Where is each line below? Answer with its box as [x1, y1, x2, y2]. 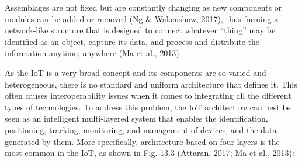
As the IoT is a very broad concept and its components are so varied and [5, 66, 266, 78]
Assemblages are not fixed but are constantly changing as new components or [5, 1, 282, 13]
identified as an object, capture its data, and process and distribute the [5, 35, 260, 47]
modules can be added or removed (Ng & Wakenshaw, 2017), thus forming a [5, 12, 279, 25]
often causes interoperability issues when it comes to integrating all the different [5, 89, 291, 102]
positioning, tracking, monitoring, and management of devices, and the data [5, 123, 277, 136]
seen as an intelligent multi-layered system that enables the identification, [5, 112, 268, 124]
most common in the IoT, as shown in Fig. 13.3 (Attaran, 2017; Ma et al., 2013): [5, 147, 294, 159]
